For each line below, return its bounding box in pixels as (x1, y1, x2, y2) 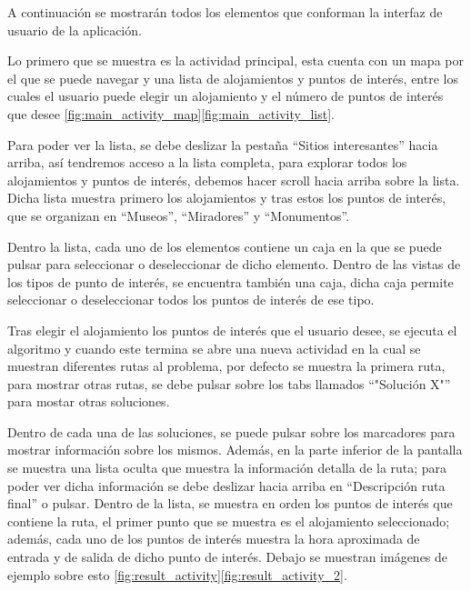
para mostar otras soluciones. (7, 392, 170, 411)
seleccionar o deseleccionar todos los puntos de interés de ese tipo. (7, 290, 375, 309)
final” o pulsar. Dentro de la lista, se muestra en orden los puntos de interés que (7, 494, 453, 513)
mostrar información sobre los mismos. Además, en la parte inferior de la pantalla (7, 440, 463, 459)
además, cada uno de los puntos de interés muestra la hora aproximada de (7, 529, 420, 548)
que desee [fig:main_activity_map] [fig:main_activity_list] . (7, 104, 335, 123)
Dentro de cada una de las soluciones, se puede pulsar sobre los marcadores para (7, 422, 456, 441)
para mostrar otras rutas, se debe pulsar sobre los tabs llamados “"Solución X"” (7, 374, 451, 393)
